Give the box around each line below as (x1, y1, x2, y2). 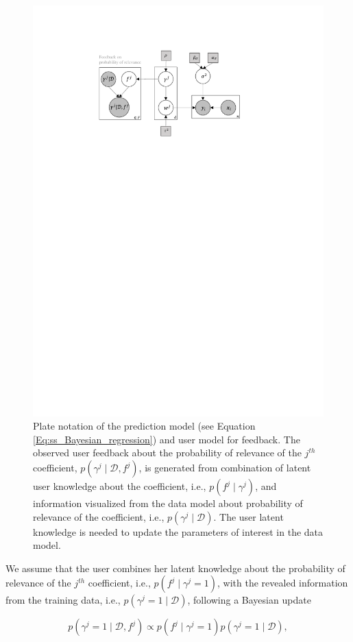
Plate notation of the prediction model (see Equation (33, 419, 256, 433)
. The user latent (213, 509, 284, 523)
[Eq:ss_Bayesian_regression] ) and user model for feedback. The (33, 432, 300, 446)
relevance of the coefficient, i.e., (33, 509, 165, 523)
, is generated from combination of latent (138, 460, 311, 475)
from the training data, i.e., (5, 593, 121, 607)
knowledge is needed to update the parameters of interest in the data (33, 524, 324, 539)
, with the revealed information (217, 576, 348, 590)
